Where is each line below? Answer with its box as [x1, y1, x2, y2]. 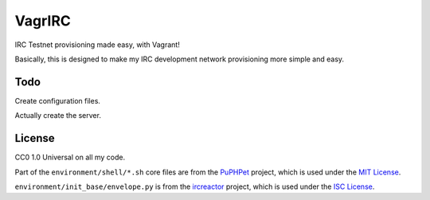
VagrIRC [14, 12, 71, 29]
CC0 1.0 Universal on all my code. [14, 152, 126, 163]
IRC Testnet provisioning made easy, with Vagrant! [14, 40, 181, 49]
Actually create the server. [14, 111, 101, 120]
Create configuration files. [14, 96, 101, 105]
